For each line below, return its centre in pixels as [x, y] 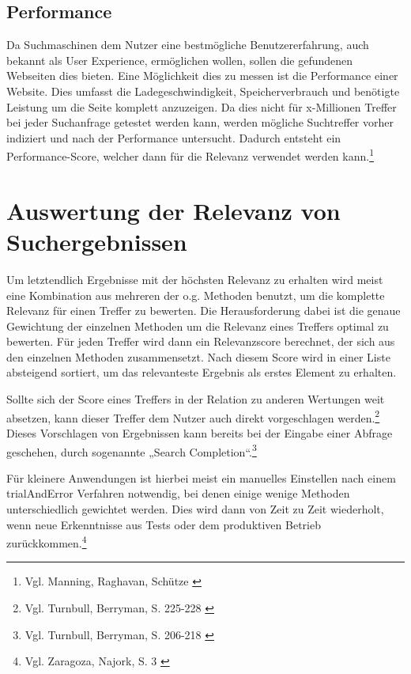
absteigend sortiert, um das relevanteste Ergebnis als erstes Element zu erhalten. [202, 372]
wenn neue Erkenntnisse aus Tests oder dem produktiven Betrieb [164, 524]
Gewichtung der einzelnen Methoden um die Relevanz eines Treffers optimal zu [198, 326]
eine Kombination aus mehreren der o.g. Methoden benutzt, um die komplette [196, 295]
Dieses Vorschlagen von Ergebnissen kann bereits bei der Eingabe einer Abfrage [200, 432]
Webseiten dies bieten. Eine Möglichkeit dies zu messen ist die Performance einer [202, 76]
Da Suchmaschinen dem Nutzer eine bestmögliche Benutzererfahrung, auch [188, 45]
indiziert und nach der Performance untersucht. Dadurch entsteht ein [174, 137]
